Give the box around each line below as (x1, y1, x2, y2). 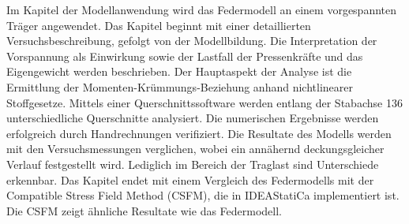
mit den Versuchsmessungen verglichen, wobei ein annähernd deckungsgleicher (6, 140, 385, 157)
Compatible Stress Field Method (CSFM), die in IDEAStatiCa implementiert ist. (6, 187, 400, 203)
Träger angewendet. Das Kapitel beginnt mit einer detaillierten (6, 17, 311, 33)
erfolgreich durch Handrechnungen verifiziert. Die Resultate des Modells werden (6, 125, 392, 141)
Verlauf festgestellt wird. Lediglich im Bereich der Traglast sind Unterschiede (6, 155, 379, 172)
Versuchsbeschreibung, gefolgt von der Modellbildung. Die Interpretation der (6, 32, 377, 49)
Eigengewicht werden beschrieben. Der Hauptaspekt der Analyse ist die (6, 63, 352, 80)
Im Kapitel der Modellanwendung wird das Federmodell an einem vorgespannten (6, 2, 397, 17)
